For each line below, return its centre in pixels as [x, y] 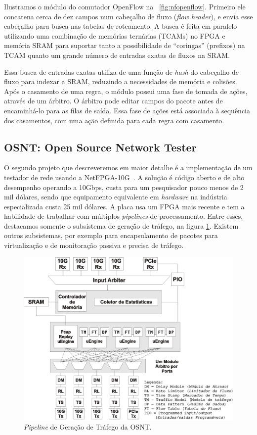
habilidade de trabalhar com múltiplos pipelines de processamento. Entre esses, [124, 216]
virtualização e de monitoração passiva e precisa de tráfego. [94, 245]
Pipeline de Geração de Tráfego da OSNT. [88, 427]
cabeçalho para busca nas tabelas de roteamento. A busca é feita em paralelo [121, 26]
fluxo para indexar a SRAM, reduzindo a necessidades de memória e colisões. [121, 81]
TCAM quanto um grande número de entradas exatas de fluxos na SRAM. [117, 55]
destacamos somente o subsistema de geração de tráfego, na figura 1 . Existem [121, 225]
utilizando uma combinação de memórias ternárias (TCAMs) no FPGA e [115, 35]
